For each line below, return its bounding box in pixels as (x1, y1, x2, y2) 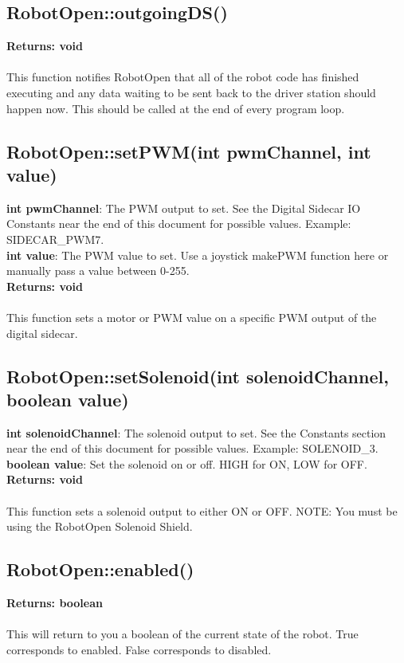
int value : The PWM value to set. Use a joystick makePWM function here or (6, 246, 389, 263)
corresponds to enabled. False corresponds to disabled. (6, 641, 272, 657)
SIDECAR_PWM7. (6, 230, 104, 247)
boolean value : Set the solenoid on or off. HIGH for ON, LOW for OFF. (6, 455, 367, 472)
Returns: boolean (6, 594, 103, 611)
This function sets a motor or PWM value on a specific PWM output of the (6, 308, 377, 325)
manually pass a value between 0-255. (6, 262, 190, 279)
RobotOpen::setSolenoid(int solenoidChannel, (6, 363, 389, 388)
